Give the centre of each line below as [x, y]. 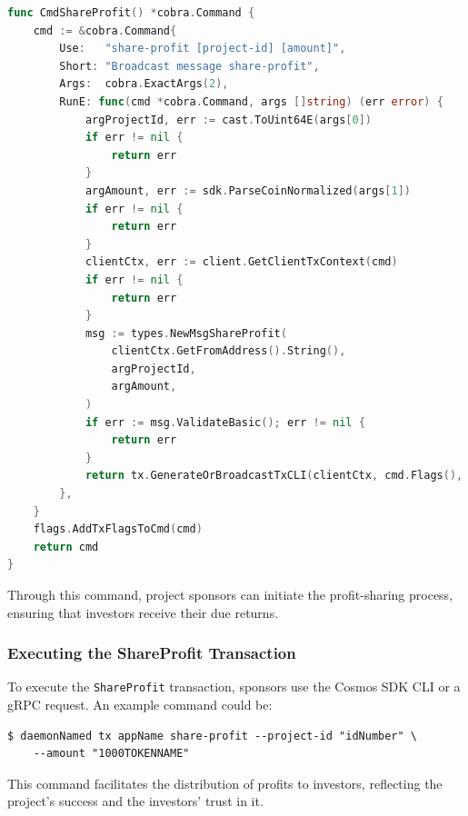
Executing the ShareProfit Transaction [152, 653]
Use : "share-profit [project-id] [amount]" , [203, 49]
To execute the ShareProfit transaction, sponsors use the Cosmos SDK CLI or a [234, 687]
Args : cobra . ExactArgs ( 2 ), [144, 84]
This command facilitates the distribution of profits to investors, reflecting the [225, 783]
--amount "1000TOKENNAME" [111, 754]
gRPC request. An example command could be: [140, 705]
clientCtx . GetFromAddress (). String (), [229, 351]
